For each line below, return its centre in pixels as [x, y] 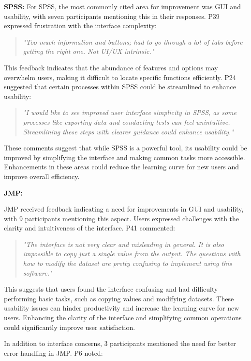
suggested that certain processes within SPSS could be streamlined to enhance [120, 87]
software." [37, 272]
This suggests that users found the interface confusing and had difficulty [111, 289]
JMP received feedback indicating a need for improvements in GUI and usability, [124, 209]
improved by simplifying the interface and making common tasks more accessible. [125, 157]
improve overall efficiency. [42, 176]
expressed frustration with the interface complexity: [80, 25]
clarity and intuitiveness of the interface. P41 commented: [89, 228]
